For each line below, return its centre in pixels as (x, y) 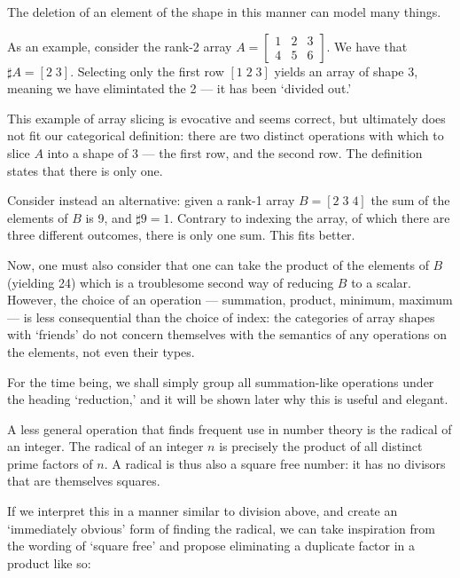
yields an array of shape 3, (346, 71)
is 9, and (109, 217)
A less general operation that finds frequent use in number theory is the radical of (230, 428)
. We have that (367, 46)
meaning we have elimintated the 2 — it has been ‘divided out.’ (179, 88)
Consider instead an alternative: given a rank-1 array (151, 200)
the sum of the (410, 200)
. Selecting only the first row (147, 71)
